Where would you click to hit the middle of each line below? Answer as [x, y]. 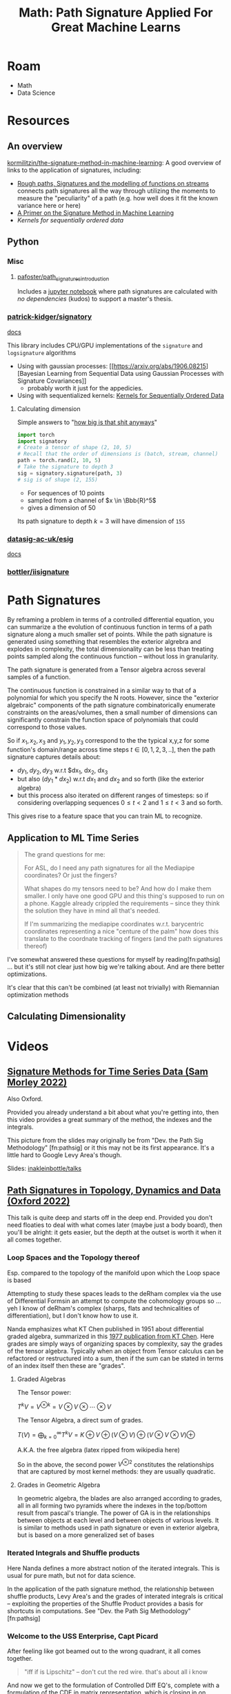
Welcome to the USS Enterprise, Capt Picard [83, 1636]
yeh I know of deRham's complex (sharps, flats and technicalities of [103, 1308]
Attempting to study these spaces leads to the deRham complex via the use [114, 1293]
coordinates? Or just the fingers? [70, 875]
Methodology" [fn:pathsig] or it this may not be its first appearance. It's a [111, 1148]
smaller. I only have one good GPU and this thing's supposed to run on [124, 896]
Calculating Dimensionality [67, 1017]
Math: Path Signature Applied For [116, 13]
